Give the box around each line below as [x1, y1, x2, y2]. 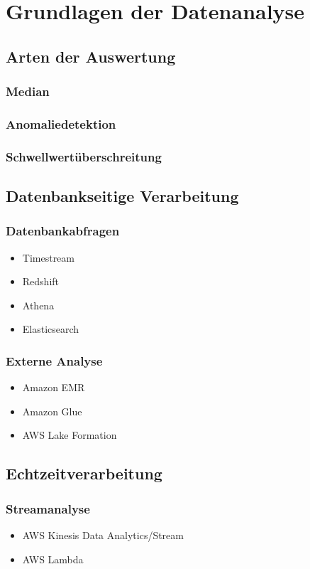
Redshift [22, 274, 60, 289]
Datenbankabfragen [6, 222, 120, 240]
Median [6, 83, 50, 100]
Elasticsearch [22, 321, 79, 336]
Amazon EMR [22, 380, 85, 395]
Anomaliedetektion [6, 115, 116, 132]
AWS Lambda [22, 551, 84, 566]
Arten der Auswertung [6, 45, 176, 67]
